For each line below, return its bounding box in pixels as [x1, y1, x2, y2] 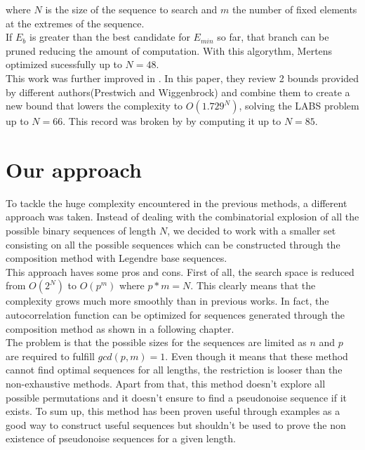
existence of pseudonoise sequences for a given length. [6, 431, 236, 446]
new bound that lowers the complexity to [6, 98, 183, 113]
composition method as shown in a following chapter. [6, 321, 234, 336]
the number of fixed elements [232, 2, 357, 16]
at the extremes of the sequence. [6, 15, 145, 30]
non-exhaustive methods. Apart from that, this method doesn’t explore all [6, 376, 326, 390]
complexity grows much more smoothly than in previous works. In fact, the [6, 293, 329, 308]
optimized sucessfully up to [6, 57, 122, 72]
